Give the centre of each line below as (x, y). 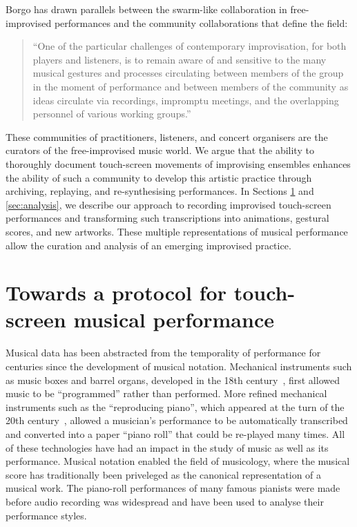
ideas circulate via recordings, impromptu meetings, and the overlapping (186, 100)
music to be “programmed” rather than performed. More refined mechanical (166, 393)
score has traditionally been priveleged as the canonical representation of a (164, 474)
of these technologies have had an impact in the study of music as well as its (167, 447)
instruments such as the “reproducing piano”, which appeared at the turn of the (175, 406)
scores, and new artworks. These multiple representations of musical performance (177, 231)
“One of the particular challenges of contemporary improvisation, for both (190, 46)
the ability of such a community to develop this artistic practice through (159, 177)
